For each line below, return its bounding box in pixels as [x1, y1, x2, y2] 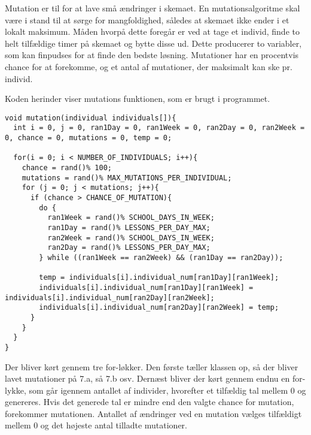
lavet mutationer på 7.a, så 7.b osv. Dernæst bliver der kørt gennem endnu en [5, 372, 290, 385]
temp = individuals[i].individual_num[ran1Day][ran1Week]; [39, 273, 279, 282]
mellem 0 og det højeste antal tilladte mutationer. [5, 419, 187, 431]
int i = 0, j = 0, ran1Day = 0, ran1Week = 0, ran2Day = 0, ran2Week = [13, 123, 305, 132]
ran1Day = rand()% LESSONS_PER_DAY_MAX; [47, 223, 211, 232]
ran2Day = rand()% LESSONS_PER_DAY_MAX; [47, 243, 211, 252]
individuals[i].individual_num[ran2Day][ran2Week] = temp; [39, 303, 279, 312]
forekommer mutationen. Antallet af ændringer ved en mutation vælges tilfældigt [5, 407, 302, 419]
